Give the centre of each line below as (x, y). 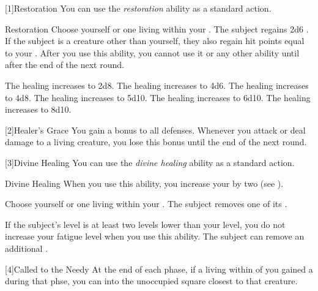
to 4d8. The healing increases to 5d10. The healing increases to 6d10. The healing (158, 97)
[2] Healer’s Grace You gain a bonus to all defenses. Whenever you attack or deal (155, 130)
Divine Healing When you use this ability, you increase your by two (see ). (144, 183)
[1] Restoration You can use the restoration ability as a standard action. (138, 8)
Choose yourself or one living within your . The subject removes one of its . (146, 204)
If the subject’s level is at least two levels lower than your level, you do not (145, 224)
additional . (27, 248)
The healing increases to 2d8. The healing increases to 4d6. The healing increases (157, 85)
